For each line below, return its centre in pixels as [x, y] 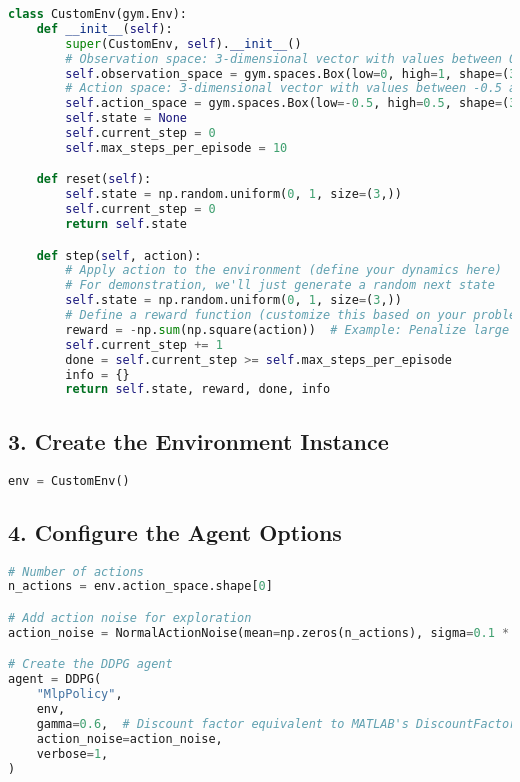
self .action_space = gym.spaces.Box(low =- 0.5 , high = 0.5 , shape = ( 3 [291, 103]
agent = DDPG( [55, 679]
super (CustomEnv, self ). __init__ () [183, 43]
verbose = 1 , [72, 753]
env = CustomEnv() [69, 480]
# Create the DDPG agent [90, 664]
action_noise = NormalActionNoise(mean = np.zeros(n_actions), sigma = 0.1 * [259, 632]
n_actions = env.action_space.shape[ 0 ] [140, 586]
